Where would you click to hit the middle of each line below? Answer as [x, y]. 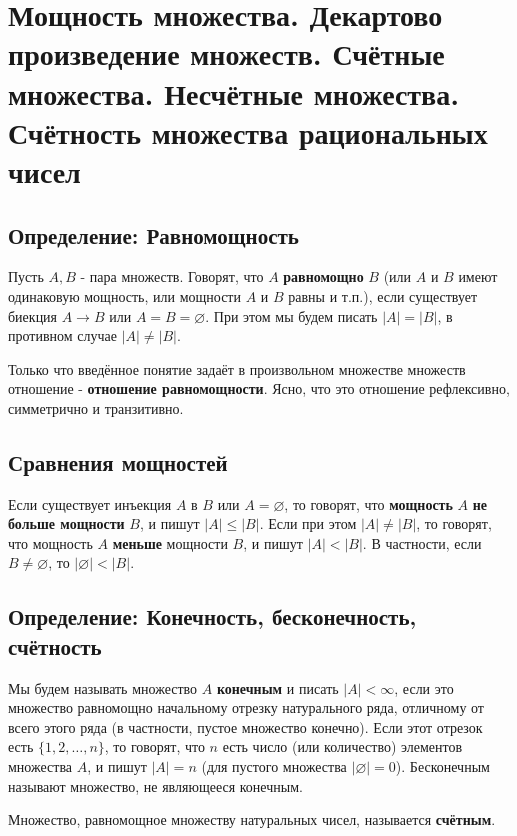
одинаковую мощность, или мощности [124, 295]
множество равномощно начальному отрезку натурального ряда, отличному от [246, 707]
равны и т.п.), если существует [383, 295]
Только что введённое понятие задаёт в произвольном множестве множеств [237, 368]
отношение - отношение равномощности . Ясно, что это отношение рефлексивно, [259, 388]
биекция [33, 315]
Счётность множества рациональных [248, 131]
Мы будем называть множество [103, 687]
